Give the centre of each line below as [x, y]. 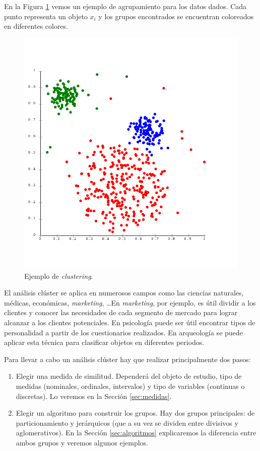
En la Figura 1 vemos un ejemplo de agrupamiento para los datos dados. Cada [125, 6]
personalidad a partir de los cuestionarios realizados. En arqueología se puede [123, 332]
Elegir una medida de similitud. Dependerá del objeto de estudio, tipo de [129, 376]
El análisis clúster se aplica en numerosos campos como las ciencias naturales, [124, 293]
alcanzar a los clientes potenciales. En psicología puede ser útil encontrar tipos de [130, 322]
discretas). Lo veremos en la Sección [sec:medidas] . [94, 396]
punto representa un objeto [46, 16]
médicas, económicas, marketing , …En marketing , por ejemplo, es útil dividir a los [130, 302]
